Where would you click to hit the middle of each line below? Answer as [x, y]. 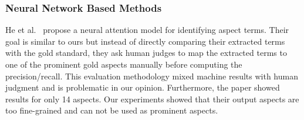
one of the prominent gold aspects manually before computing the [124, 64]
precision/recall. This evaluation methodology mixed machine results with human [152, 76]
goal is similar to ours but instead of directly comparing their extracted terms [145, 41]
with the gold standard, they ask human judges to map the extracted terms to [146, 53]
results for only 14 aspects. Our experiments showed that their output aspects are [152, 99]
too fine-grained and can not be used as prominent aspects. [112, 110]
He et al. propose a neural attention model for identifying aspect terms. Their [147, 30]
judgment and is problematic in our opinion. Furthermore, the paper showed [143, 87]
